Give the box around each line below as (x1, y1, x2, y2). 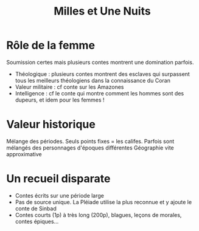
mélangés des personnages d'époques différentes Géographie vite (6, 144, 175, 151)
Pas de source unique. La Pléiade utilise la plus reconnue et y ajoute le (15, 198, 192, 205)
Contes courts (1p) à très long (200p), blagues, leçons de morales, (15, 211, 182, 218)
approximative (6, 150, 43, 157)
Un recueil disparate (6, 172, 111, 186)
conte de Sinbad (15, 205, 57, 212)
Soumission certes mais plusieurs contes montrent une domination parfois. (6, 58, 194, 66)
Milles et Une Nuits (54, 4, 151, 18)
